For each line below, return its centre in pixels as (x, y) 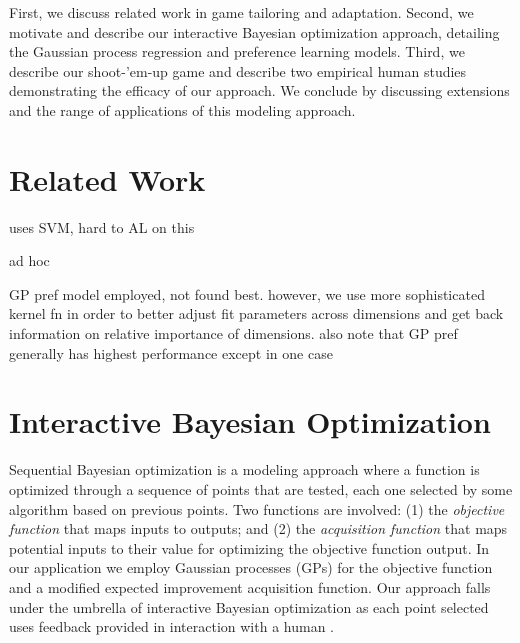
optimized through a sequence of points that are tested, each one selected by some (261, 488)
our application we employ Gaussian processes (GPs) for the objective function (251, 567)
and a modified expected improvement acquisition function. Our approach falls (250, 586)
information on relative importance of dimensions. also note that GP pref (233, 333)
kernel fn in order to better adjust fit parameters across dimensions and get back (256, 313)
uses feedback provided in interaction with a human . (171, 626)
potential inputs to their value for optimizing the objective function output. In (249, 547)
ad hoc (29, 260)
